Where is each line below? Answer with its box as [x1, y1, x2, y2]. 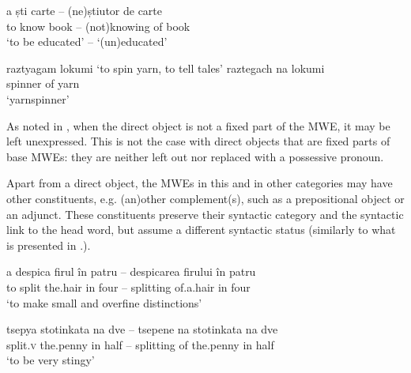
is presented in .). [6, 236, 91, 253]
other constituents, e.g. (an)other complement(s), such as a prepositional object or [6, 190, 405, 206]
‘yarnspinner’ [6, 90, 70, 107]
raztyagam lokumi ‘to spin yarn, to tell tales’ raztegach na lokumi [6, 59, 325, 76]
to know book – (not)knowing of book [6, 17, 190, 34]
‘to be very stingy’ [6, 352, 95, 368]
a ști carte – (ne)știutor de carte [6, 2, 163, 18]
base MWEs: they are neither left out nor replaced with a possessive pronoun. [6, 148, 384, 164]
